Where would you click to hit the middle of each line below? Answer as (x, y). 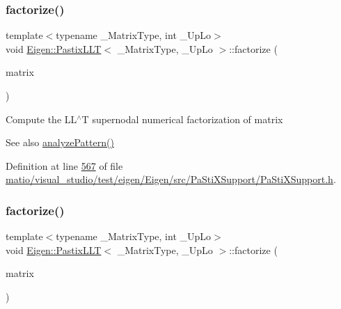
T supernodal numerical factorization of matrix (182, 119)
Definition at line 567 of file (64, 165)
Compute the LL (41, 119)
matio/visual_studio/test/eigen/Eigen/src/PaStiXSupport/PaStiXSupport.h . (171, 179)
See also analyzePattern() (60, 142)
